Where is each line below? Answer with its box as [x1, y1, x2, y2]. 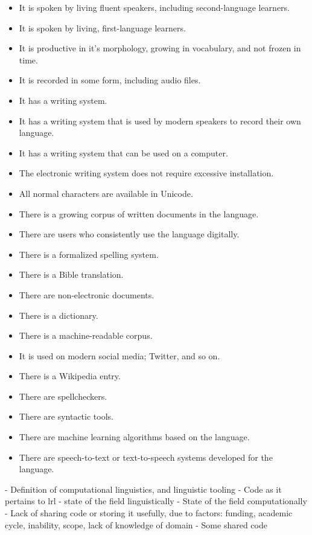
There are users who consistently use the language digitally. [19, 228, 240, 240]
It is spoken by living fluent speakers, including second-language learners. [19, 1, 290, 13]
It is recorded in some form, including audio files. [19, 74, 201, 86]
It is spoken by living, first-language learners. [19, 21, 186, 34]
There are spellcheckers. [19, 389, 107, 402]
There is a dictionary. [19, 309, 98, 321]
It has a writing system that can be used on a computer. [19, 146, 228, 159]
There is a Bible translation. [19, 268, 124, 281]
